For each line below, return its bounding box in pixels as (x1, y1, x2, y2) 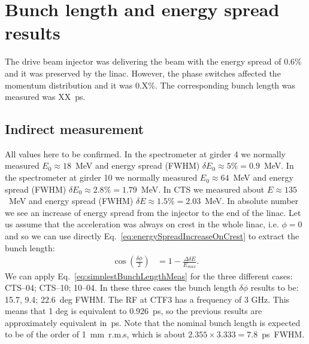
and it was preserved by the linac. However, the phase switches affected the (5, 66, 281, 79)
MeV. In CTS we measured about (141, 182, 265, 195)
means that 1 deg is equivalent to (5, 305, 127, 317)
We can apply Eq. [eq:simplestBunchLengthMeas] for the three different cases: (5, 269, 293, 282)
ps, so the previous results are (153, 305, 262, 317)
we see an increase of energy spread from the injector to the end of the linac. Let (5, 206, 301, 218)
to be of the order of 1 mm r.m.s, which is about (5, 328, 186, 340)
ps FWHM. (262, 328, 305, 340)
